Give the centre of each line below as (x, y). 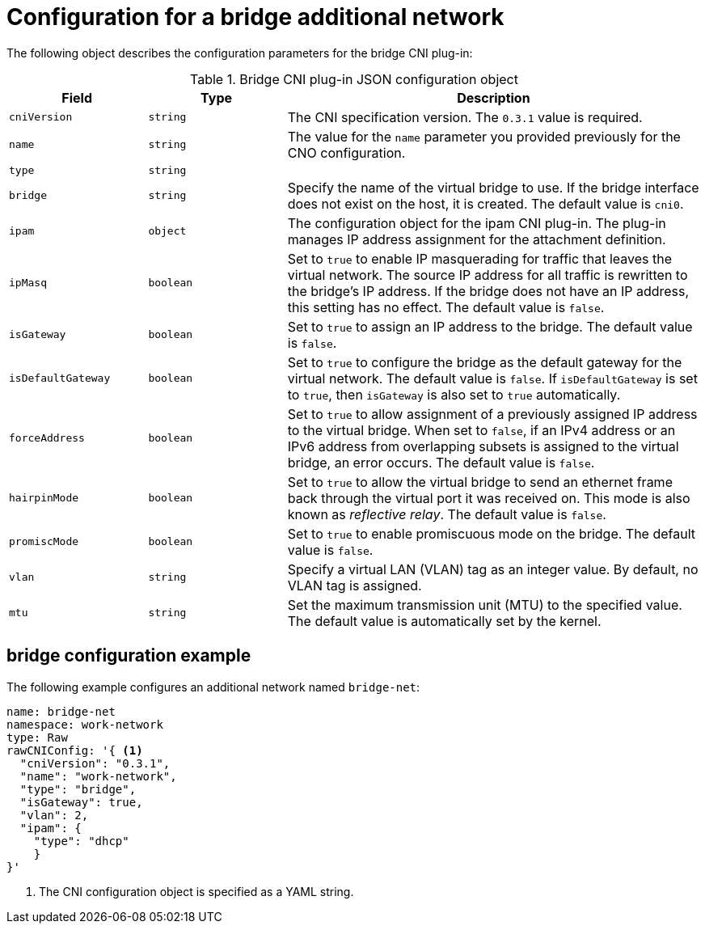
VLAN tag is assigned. (355, 585)
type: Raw (37, 737)
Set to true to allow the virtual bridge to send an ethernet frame (480, 482)
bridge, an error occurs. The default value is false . (441, 462)
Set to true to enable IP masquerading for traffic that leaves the (480, 258)
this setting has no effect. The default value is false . (446, 307)
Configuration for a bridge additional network (255, 17)
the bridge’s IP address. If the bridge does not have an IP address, (488, 291)
